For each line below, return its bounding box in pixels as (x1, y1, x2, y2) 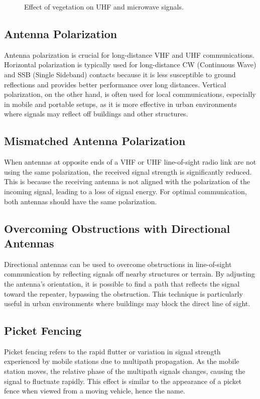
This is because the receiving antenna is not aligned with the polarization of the (4, 176, 250, 187)
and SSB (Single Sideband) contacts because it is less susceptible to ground (4, 69, 236, 79)
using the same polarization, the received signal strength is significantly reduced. (4, 166, 252, 177)
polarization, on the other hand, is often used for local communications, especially (4, 89, 256, 99)
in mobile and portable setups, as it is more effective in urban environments (4, 98, 237, 109)
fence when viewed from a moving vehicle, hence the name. (4, 385, 185, 396)
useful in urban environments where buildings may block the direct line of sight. (4, 298, 250, 309)
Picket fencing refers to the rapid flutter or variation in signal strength (4, 346, 221, 356)
